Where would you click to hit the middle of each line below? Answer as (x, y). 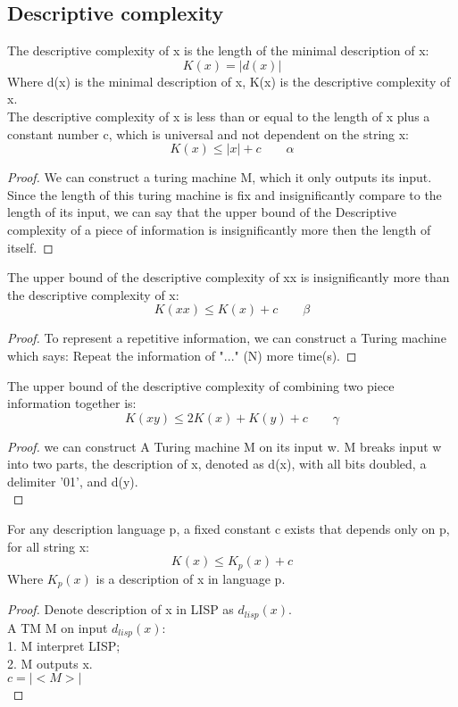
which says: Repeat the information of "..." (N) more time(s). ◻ (182, 355)
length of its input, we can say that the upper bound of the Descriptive (202, 212)
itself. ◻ (30, 247)
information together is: (72, 403)
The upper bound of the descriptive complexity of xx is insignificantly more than (229, 277)
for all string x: (48, 546)
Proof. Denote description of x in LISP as (121, 609)
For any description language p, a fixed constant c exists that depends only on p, (229, 529)
